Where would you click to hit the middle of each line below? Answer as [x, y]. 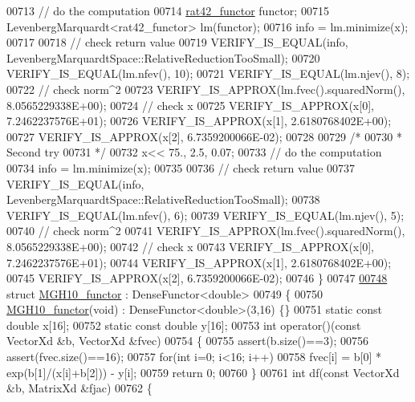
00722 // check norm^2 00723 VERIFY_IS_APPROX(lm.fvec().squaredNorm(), [206, 89]
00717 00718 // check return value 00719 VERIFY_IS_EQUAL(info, [177, 42]
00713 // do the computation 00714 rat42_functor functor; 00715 [168, 10]
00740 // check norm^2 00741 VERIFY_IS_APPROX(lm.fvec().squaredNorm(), [206, 231]
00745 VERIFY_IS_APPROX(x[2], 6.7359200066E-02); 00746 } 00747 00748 [197, 278]
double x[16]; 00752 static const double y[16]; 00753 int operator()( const [184, 325]
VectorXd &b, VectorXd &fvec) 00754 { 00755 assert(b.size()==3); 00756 [188, 341]
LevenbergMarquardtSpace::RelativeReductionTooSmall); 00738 [163, 199]
